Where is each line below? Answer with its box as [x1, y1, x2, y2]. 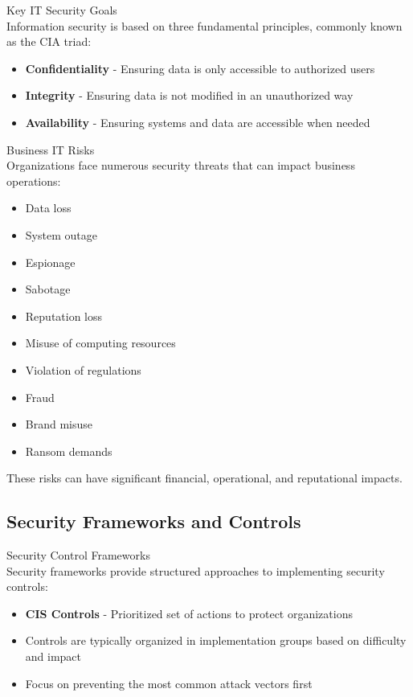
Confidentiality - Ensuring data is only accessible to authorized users [25, 59, 375, 76]
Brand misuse [25, 416, 93, 433]
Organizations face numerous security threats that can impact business [6, 157, 355, 174]
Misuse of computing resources [25, 334, 176, 351]
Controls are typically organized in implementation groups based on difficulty [25, 632, 407, 649]
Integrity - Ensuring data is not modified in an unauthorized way [25, 87, 354, 104]
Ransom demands [25, 442, 112, 459]
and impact [25, 648, 82, 665]
